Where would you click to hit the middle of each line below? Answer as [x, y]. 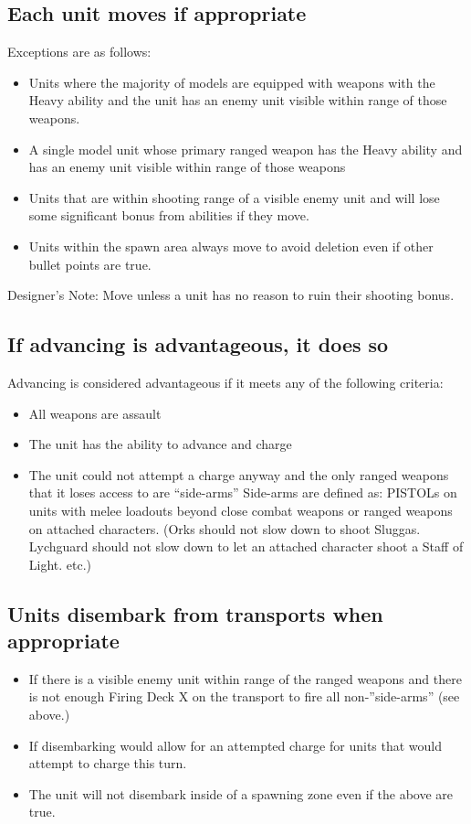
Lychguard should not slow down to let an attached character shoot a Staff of [246, 546]
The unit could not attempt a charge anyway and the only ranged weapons [239, 474]
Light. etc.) [60, 564]
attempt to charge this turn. [108, 763]
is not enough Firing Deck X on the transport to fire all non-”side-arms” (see [244, 696]
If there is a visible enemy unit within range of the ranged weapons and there [245, 678]
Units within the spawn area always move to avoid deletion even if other [231, 246]
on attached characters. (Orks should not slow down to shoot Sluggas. [225, 528]
